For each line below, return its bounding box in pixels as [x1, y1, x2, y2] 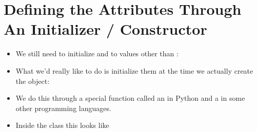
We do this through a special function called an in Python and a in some [15, 93, 245, 103]
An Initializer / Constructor [4, 18, 207, 39]
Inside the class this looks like [15, 120, 109, 130]
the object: [15, 75, 50, 86]
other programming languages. [15, 102, 111, 113]
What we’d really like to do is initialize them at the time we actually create [15, 65, 253, 76]
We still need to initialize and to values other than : [15, 48, 179, 59]
